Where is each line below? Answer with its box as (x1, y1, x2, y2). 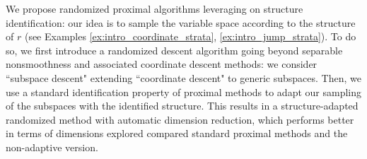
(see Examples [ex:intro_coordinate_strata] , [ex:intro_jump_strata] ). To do (24, 29, 356, 44)
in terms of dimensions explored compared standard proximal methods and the (6, 126, 348, 141)
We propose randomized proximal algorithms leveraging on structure (6, 1, 303, 16)
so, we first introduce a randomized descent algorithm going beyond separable (6, 42, 343, 57)
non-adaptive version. (6, 139, 98, 154)
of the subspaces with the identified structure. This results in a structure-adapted (6, 98, 359, 113)
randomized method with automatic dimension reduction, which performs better (6, 112, 354, 126)
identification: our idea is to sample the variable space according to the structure (6, 15, 356, 30)
